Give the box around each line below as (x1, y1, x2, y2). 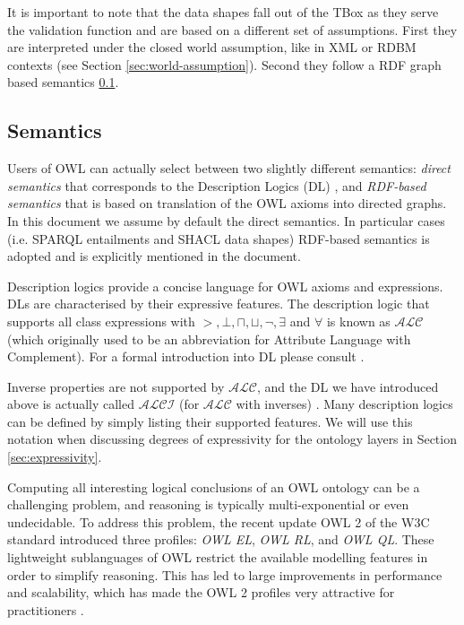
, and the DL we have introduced (256, 377, 439, 395)
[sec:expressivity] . (7, 447, 102, 466)
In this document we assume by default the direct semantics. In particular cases (7, 211, 445, 230)
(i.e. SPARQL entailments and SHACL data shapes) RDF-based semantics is (7, 229, 430, 247)
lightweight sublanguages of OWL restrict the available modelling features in (7, 548, 428, 567)
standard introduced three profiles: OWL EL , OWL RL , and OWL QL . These (7, 530, 434, 549)
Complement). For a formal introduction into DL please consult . (7, 347, 365, 366)
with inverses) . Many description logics (236, 395, 453, 413)
